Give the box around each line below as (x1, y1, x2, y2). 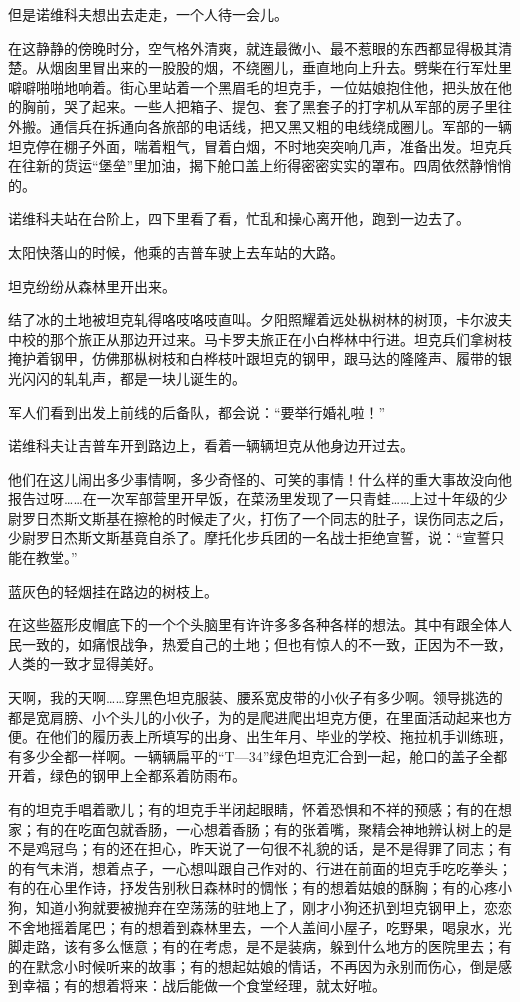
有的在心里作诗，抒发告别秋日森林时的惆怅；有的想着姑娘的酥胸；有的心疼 (8, 877, 498, 898)
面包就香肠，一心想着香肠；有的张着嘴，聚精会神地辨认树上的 (91, 818, 498, 839)
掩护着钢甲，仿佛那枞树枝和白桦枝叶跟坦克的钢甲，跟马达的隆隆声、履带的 (8, 348, 498, 369)
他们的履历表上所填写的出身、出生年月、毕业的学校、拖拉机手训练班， (49, 726, 512, 747)
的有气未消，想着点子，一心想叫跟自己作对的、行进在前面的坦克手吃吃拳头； (8, 857, 512, 878)
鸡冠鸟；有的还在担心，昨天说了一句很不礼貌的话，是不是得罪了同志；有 (35, 838, 512, 859)
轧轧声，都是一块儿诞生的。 (63, 367, 246, 388)
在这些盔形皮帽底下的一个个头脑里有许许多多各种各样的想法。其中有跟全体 (8, 614, 498, 635)
